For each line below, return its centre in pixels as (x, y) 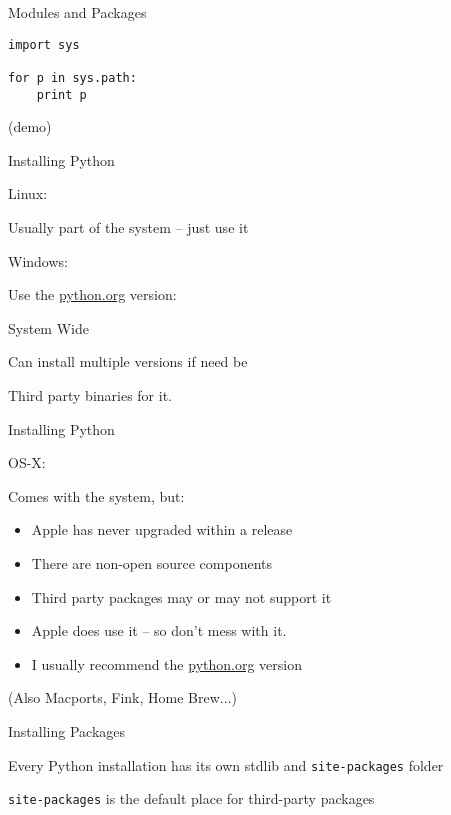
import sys (44, 44)
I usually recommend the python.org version (166, 663)
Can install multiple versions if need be (128, 361)
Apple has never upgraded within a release (162, 529)
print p (61, 94)
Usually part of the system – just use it (128, 227)
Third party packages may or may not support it (181, 596)
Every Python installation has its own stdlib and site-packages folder (226, 764)
